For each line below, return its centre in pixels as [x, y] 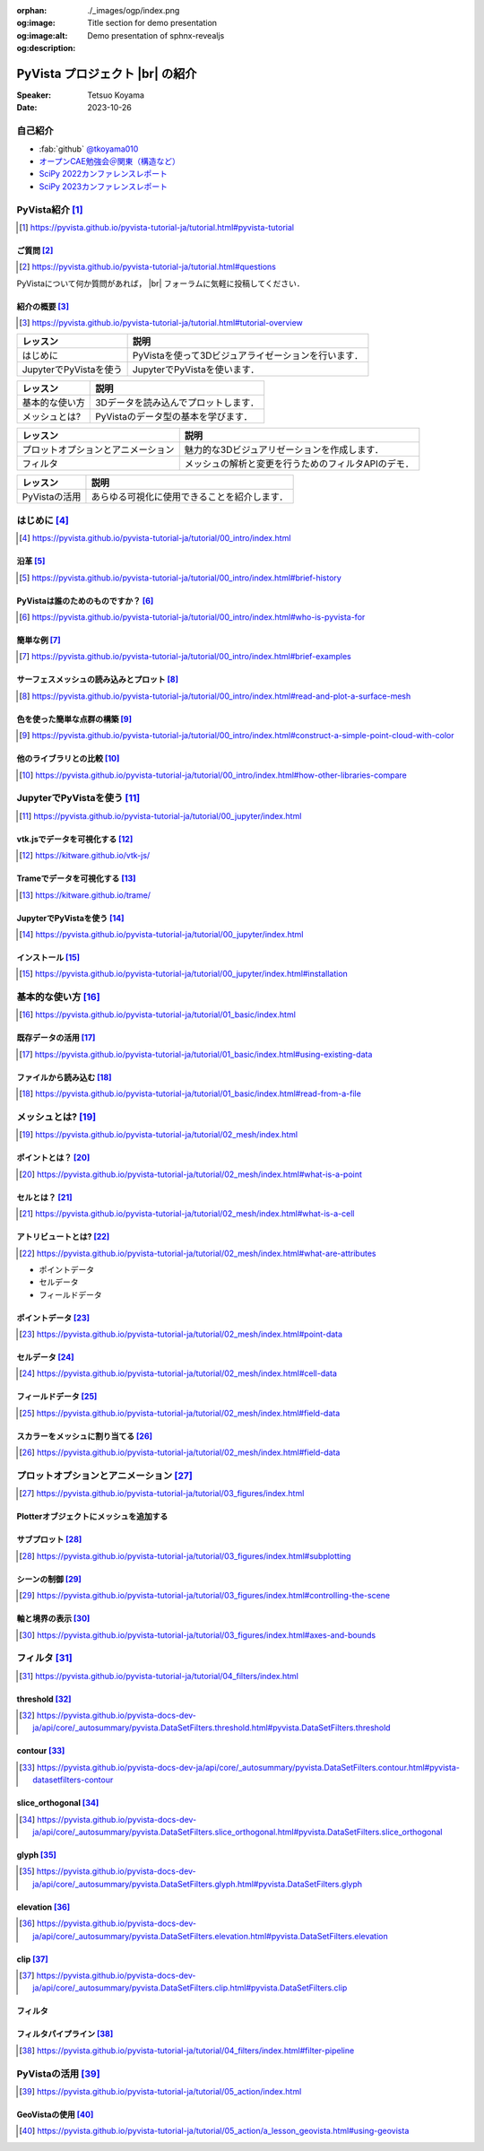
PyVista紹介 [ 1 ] [50, 209]
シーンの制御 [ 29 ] [49, 1579]
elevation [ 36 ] [43, 1907]
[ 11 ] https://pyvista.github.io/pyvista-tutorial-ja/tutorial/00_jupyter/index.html [160, 815]
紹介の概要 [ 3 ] [43, 306]
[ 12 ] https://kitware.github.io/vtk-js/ [85, 856]
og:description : [46, 48]
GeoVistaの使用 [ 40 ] [55, 2114]
